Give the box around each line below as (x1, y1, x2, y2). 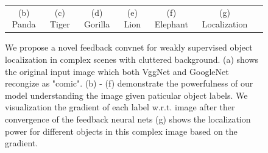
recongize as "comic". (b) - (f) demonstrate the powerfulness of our (5, 77, 253, 90)
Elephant (154, 18, 188, 30)
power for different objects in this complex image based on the (5, 124, 238, 137)
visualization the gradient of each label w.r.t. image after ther (5, 101, 235, 113)
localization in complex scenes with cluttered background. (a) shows (5, 53, 259, 66)
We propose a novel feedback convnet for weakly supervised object (5, 41, 253, 54)
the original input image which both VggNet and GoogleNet (5, 65, 229, 77)
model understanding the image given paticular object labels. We (5, 88, 248, 101)
